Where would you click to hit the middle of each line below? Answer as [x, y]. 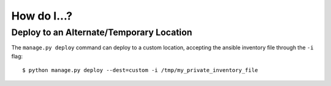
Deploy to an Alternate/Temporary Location [102, 32]
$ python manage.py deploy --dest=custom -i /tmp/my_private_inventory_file [140, 70]
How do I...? [42, 16]
